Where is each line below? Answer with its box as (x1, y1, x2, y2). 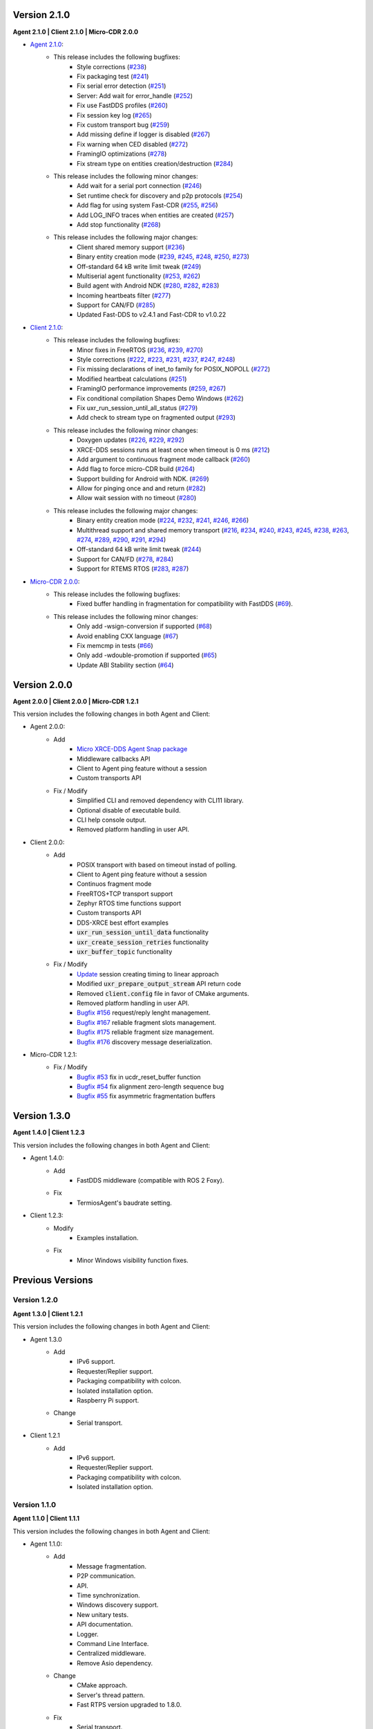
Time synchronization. (77, 1591, 140, 1599)
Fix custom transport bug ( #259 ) (77, 121, 170, 129)
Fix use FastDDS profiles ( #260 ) (77, 101, 169, 110)
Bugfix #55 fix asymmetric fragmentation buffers (77, 1092, 216, 1100)
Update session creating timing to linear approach (77, 970, 219, 978)
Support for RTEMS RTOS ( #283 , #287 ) (77, 564, 189, 573)
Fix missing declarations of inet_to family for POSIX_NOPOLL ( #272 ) (77, 365, 271, 373)
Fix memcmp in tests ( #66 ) (77, 641, 153, 649)
